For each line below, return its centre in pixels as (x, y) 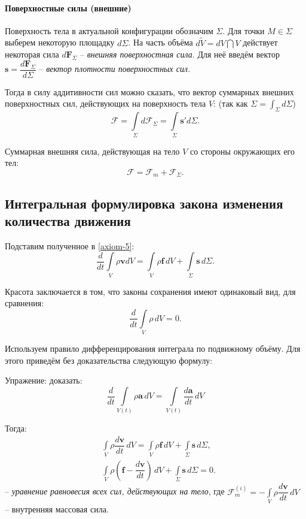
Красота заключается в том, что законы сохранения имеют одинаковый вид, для (150, 291)
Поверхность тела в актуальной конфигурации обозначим (109, 30)
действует (260, 42)
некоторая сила (32, 54)
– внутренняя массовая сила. (57, 509)
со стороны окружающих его (242, 151)
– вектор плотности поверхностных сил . (115, 69)
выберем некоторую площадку (60, 42)
